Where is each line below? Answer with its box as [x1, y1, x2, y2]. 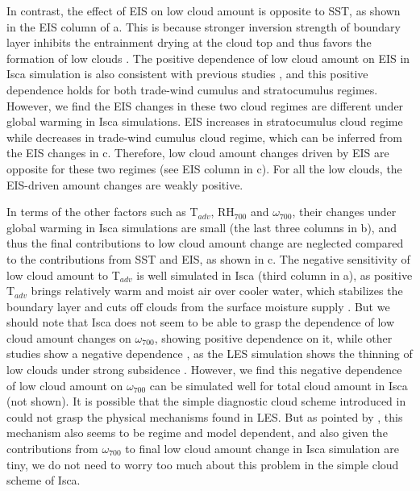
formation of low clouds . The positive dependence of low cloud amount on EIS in [6, 49, 410, 66]
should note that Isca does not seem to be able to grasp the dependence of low [6, 314, 395, 331]
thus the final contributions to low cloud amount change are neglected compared [6, 235, 404, 252]
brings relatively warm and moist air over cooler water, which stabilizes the [31, 282, 403, 299]
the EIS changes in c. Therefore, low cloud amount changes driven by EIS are [6, 144, 389, 161]
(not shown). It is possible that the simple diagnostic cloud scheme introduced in [6, 393, 406, 410]
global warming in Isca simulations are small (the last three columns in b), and [6, 218, 397, 235]
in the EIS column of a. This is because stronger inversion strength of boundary [6, 18, 401, 35]
